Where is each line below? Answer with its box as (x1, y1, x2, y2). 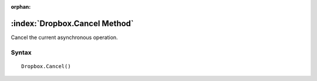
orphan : (11, 3, 31, 10)
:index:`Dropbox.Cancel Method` (11, 18, 134, 29)
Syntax (11, 48, 32, 57)
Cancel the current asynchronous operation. (11, 34, 118, 41)
